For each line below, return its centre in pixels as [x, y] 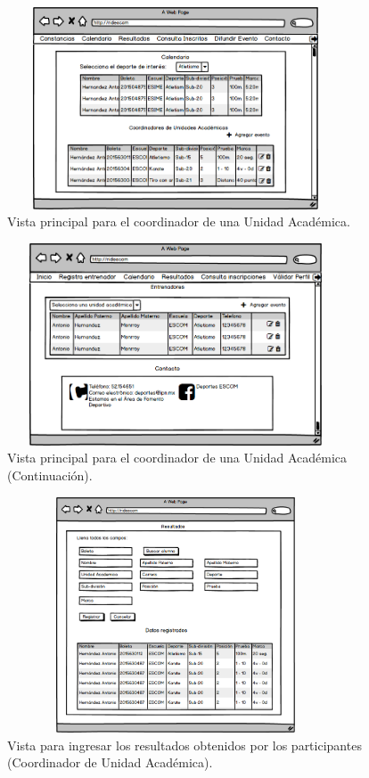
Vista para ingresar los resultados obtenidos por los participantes [184, 745]
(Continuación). [50, 475]
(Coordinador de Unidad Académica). [110, 762]
